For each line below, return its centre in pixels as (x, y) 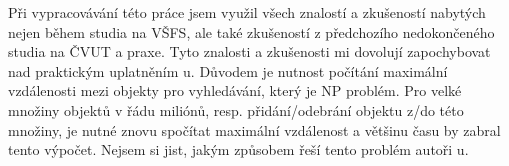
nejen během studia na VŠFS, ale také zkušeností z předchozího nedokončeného (251, 31)
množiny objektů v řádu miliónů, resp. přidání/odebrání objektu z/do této (236, 109)
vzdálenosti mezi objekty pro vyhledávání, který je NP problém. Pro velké (235, 90)
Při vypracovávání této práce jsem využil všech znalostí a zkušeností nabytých (247, 12)
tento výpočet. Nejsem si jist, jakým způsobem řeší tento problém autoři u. (238, 149)
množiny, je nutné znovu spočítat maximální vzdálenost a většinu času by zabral (254, 129)
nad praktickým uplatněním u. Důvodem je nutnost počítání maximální (228, 70)
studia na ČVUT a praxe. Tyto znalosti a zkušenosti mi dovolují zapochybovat (249, 51)
